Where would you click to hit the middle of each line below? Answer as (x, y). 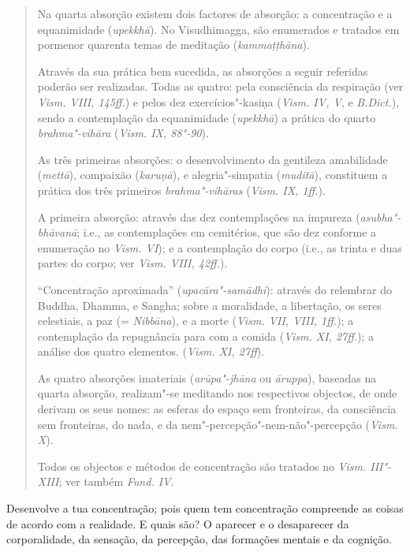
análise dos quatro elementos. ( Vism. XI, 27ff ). (151, 351)
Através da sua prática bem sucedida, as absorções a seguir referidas (203, 71)
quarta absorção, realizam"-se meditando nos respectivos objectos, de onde (217, 393)
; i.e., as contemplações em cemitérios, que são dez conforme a (227, 232)
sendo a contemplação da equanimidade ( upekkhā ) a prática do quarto (207, 117)
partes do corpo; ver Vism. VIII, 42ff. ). (132, 263)
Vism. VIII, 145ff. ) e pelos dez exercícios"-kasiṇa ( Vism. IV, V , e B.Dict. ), (218, 101)
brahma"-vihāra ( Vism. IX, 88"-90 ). (123, 133)
